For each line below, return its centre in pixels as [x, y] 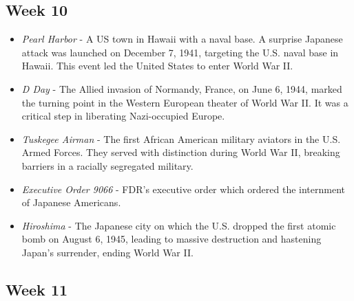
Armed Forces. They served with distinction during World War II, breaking [181, 152]
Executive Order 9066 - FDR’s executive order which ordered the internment [183, 189]
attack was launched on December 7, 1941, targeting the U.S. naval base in [180, 52]
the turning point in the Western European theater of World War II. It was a [185, 102]
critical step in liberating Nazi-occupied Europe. [123, 116]
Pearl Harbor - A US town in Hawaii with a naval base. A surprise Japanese [182, 39]
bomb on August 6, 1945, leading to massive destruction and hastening [171, 239]
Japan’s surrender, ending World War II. [107, 252]
